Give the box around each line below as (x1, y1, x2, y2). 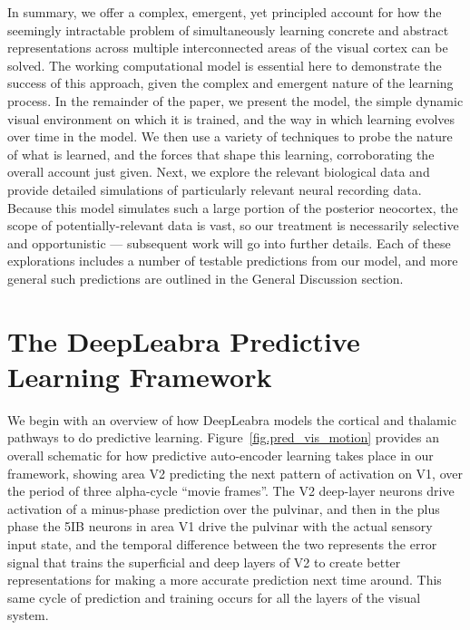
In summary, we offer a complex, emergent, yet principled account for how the (7, 3, 442, 21)
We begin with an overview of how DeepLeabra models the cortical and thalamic (7, 410, 456, 429)
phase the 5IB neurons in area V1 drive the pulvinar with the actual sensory (7, 517, 433, 536)
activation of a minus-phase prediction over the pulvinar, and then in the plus (7, 499, 440, 518)
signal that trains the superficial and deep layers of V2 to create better (7, 552, 401, 571)
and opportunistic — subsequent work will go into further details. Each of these (7, 233, 451, 252)
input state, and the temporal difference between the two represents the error (7, 534, 437, 553)
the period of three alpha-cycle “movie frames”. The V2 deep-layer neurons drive (7, 481, 455, 500)
